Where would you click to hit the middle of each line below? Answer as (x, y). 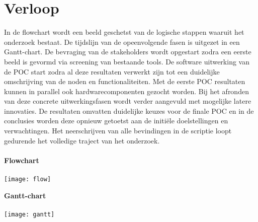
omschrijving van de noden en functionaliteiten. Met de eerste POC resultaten (125, 81)
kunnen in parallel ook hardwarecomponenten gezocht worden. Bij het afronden (126, 91)
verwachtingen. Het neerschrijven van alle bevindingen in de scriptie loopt (118, 131)
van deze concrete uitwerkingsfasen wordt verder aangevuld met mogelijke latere (128, 101)
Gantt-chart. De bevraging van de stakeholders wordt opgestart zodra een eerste (128, 52)
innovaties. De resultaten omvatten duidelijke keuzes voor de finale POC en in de (129, 110)
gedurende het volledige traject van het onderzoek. (82, 140)
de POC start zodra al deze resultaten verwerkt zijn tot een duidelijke (112, 71)
